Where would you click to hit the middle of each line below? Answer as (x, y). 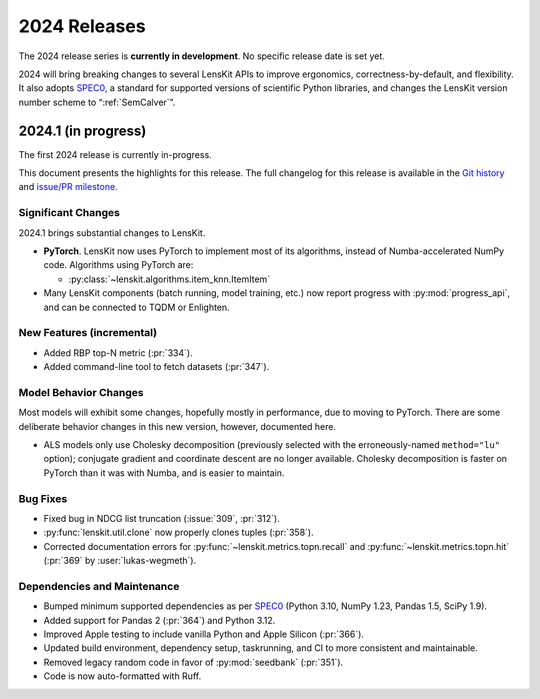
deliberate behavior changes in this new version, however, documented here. (177, 426)
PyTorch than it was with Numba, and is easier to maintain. (164, 472)
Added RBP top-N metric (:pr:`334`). (118, 352)
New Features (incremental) (88, 333)
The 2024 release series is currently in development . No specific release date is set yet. (201, 56)
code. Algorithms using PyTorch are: (118, 265)
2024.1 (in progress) (82, 130)
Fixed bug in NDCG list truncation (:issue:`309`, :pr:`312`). (161, 518)
